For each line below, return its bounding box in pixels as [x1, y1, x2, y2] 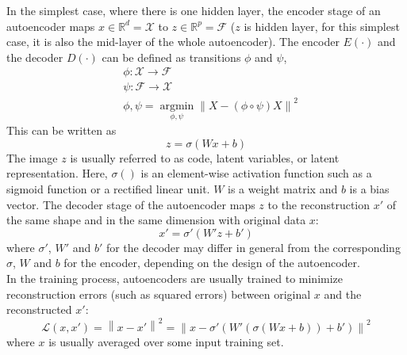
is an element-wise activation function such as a [140, 165, 372, 181]
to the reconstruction [267, 196, 371, 212]
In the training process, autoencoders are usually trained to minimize [6, 269, 344, 286]
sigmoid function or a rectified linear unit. [6, 180, 210, 197]
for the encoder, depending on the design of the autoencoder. [63, 254, 360, 271]
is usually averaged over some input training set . [48, 333, 284, 349]
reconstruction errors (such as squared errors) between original [6, 285, 311, 302]
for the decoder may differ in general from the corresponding [106, 239, 401, 255]
